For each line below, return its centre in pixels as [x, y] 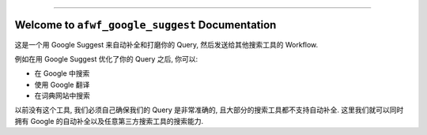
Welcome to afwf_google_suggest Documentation [145, 25]
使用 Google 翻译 [62, 84]
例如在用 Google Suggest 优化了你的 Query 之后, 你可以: [106, 58]
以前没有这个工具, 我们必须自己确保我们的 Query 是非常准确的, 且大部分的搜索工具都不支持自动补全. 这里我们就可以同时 [209, 110]
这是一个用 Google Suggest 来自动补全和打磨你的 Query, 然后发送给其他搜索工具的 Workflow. [166, 44]
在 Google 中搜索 [62, 73]
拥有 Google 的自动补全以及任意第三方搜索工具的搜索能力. [109, 121]
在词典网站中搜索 [62, 96]
